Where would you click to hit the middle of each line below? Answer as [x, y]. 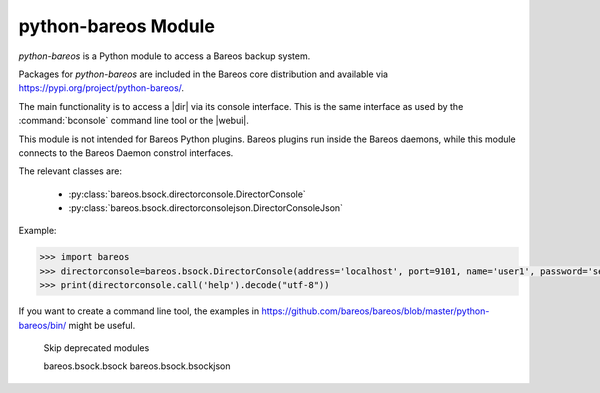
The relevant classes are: [70, 171]
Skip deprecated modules [96, 347]
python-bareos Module [116, 26]
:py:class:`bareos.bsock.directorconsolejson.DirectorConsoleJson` [206, 208]
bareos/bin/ [42, 325]
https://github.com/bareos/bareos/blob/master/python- [375, 311]
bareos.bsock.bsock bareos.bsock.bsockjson [137, 366]
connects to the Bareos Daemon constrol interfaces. [126, 152]
